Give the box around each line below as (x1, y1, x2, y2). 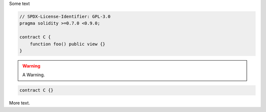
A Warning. (22, 72, 45, 78)
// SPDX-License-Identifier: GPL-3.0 (19, 14, 111, 19)
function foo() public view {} (30, 41, 105, 46)
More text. (9, 100, 30, 106)
